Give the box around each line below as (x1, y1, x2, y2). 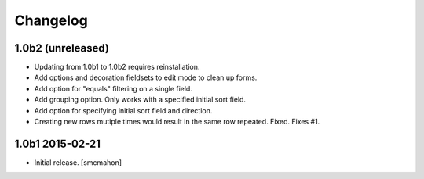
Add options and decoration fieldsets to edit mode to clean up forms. (34, 73, 258, 82)
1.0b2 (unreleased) (14, 41, 110, 55)
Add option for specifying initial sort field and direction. (34, 106, 213, 115)
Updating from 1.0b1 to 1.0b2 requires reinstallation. (34, 63, 200, 72)
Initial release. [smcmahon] (34, 157, 122, 167)
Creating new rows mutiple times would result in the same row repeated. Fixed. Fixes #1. (34, 117, 320, 127)
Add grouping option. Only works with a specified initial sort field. (34, 95, 247, 105)
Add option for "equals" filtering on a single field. (34, 84, 192, 93)
